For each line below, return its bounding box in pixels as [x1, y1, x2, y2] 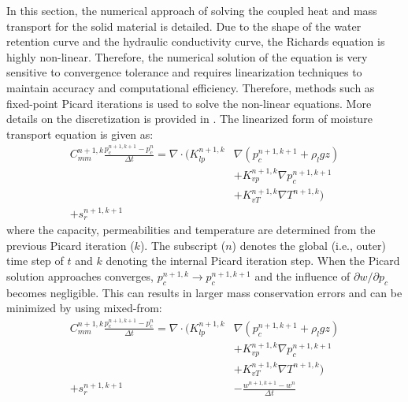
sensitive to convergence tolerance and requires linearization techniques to [6, 64, 362, 80]
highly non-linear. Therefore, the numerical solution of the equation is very [6, 48, 368, 65]
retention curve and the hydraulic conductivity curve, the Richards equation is [6, 33, 385, 50]
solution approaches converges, [6, 267, 154, 284]
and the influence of [254, 267, 351, 284]
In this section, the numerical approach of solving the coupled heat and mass [6, 2, 377, 18]
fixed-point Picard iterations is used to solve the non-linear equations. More [6, 95, 372, 111]
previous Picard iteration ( [6, 236, 135, 253]
